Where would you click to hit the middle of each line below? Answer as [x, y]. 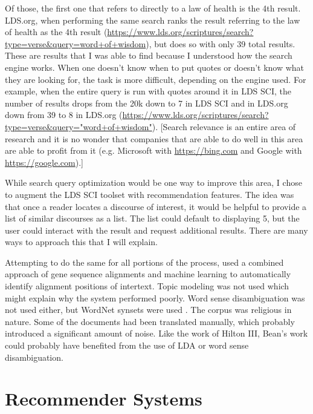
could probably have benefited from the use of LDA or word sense [127, 345]
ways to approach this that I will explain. [81, 242]
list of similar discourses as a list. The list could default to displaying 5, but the [152, 218]
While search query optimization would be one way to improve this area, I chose [153, 182]
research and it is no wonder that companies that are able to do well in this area [154, 138]
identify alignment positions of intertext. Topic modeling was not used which [147, 286]
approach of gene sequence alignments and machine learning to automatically [148, 274]
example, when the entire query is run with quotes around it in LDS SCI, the [148, 91]
